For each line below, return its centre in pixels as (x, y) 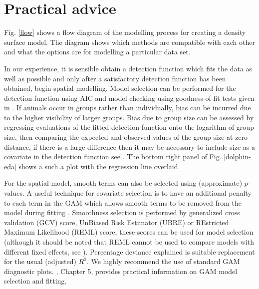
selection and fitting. (35, 281)
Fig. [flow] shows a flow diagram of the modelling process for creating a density (125, 32)
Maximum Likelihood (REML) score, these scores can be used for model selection (129, 232)
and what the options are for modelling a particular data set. (97, 52)
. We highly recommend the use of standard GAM (163, 261)
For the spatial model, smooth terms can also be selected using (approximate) (123, 183)
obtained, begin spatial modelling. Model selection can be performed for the (120, 88)
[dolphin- (237, 156)
